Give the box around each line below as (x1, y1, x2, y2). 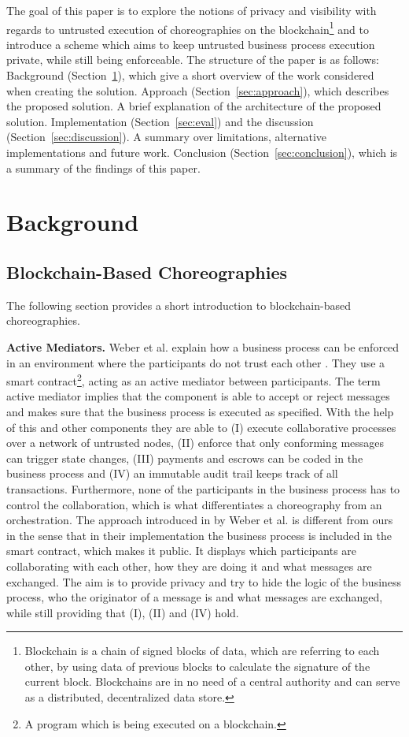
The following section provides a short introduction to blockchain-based (6, 296, 351, 313)
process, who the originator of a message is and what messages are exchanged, (6, 589, 383, 605)
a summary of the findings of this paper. (6, 159, 201, 176)
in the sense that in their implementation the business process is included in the (6, 527, 392, 543)
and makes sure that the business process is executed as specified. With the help (6, 403, 394, 419)
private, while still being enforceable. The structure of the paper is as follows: (6, 51, 379, 68)
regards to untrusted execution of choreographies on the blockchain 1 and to (6, 18, 369, 37)
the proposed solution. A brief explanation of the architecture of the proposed (6, 98, 381, 114)
